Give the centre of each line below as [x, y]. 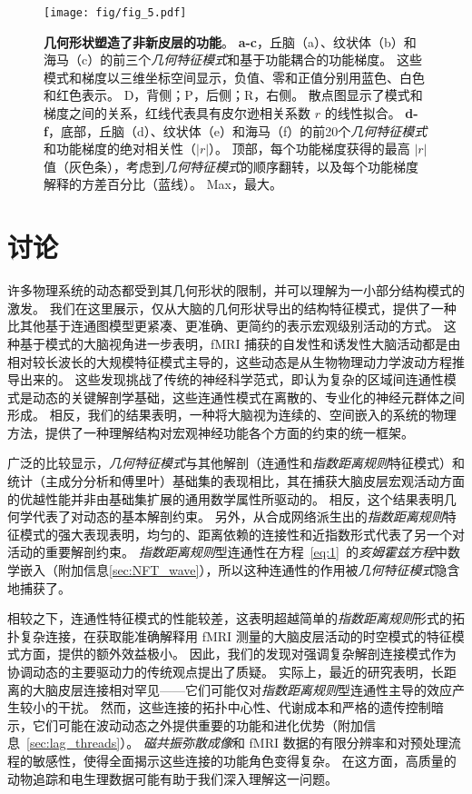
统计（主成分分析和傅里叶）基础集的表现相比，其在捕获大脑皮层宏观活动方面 [236, 481]
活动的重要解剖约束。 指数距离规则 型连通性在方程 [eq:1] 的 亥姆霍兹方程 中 [227, 552]
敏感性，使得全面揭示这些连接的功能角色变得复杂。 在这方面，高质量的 [244, 760]
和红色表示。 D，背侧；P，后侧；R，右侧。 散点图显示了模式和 [233, 95]
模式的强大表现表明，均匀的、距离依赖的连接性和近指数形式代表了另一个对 [242, 534]
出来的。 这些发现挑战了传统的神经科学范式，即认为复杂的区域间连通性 [231, 379]
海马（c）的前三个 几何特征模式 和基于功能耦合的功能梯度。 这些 [233, 60]
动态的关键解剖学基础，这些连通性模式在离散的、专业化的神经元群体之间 [248, 397]
